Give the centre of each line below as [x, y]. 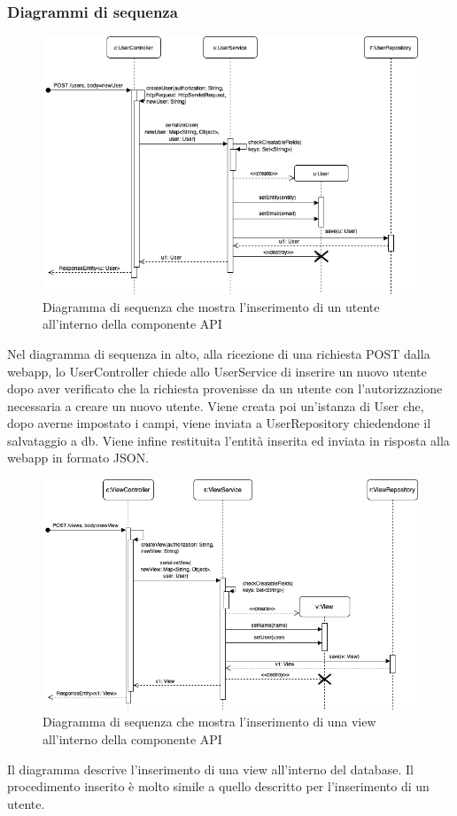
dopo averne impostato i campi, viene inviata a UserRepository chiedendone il [219, 423]
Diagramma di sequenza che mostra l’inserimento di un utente [211, 306]
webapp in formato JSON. [78, 458]
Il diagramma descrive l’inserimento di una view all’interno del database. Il [210, 769]
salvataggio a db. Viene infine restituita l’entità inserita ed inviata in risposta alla [228, 440]
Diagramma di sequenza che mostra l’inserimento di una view [209, 722]
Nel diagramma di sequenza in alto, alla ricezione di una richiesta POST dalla [219, 353]
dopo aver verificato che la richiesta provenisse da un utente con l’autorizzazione [225, 389]
